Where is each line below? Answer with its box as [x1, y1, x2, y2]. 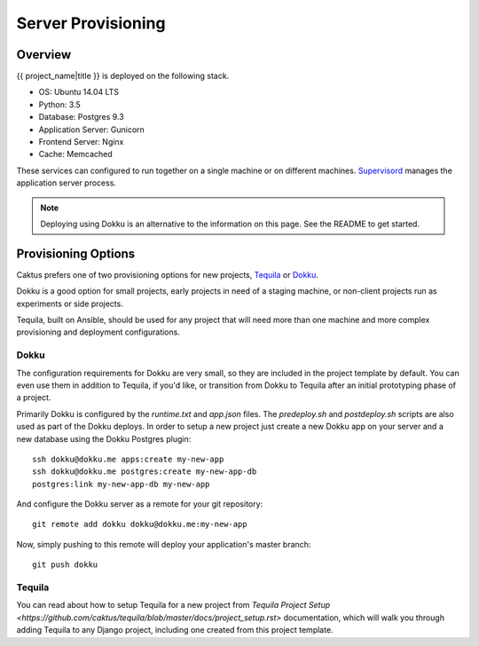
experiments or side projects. [16, 298, 123, 309]
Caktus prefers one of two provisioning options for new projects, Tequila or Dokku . [16, 269, 319, 280]
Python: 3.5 [38, 98, 81, 110]
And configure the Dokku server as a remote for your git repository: [16, 499, 263, 509]
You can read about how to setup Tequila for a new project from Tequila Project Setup [16, 600, 331, 611]
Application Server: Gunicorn [38, 124, 145, 135]
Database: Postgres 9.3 [38, 112, 124, 122]
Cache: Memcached [38, 149, 113, 160]
